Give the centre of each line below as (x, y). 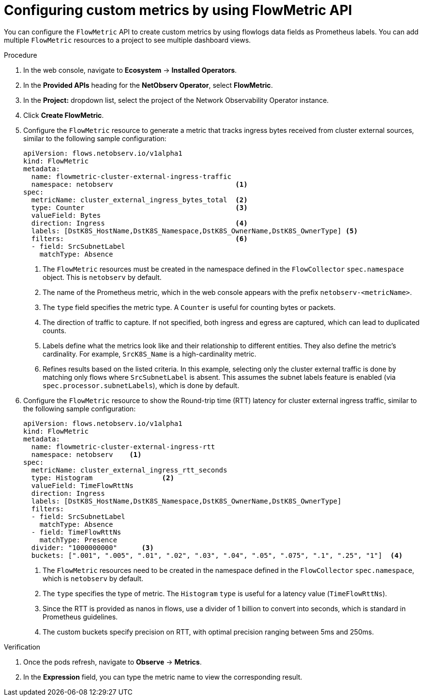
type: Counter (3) (139, 207)
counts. (54, 330)
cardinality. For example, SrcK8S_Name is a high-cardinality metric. (150, 354)
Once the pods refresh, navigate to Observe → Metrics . (113, 662)
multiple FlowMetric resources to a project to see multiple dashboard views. (128, 40)
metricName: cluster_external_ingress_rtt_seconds (129, 470)
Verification (22, 647)
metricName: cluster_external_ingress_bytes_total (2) (139, 200)
